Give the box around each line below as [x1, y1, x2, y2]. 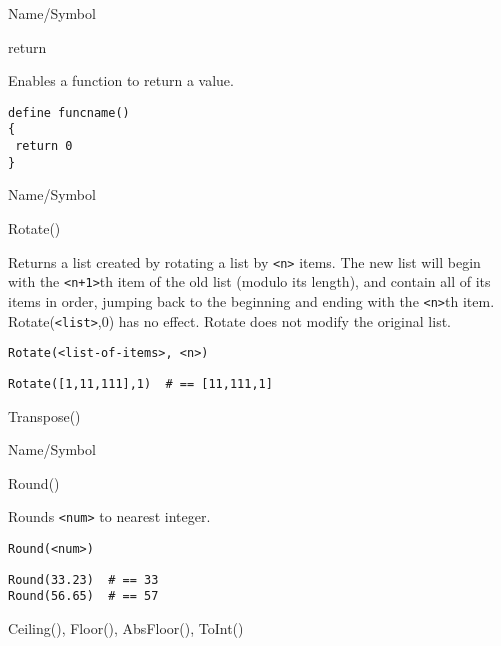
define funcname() [8, 105, 130, 120]
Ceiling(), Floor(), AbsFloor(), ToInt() [8, 617, 244, 638]
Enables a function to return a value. [8, 70, 234, 91]
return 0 [15, 139, 73, 154]
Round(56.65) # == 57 [8, 589, 159, 604]
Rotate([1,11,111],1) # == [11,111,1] [8, 376, 273, 391]
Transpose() [8, 405, 81, 426]
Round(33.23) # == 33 [8, 572, 159, 587]
